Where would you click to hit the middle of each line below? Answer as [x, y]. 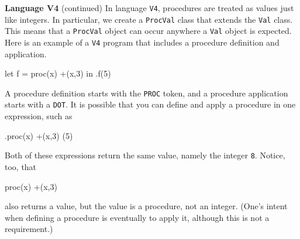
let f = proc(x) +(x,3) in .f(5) [58, 73]
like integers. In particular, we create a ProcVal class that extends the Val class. [149, 19]
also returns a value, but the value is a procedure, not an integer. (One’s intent [146, 206]
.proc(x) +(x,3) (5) [39, 135]
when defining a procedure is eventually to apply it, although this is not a [137, 217]
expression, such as [39, 116]
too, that [21, 166]
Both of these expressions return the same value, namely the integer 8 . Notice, [145, 155]
